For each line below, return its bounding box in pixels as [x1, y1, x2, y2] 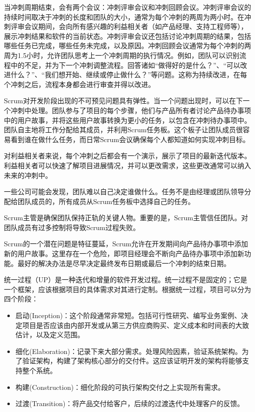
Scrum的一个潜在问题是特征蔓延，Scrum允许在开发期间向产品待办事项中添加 [4, 238, 248, 249]
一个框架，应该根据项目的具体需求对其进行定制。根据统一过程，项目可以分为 [4, 284, 251, 294]
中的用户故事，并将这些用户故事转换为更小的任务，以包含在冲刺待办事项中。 [4, 115, 251, 125]
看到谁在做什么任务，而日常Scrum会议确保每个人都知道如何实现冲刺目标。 [10, 134, 250, 144]
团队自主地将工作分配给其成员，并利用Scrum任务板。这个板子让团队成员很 [4, 124, 243, 135]
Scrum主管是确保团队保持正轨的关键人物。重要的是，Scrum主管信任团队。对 [4, 212, 248, 223]
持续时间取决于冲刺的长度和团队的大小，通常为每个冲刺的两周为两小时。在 [4, 11, 244, 22]
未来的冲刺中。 [4, 170, 52, 180]
